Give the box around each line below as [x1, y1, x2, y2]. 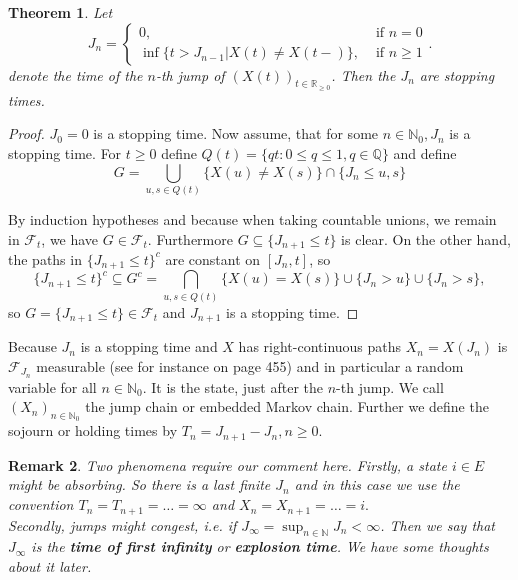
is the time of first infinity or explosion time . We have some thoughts [31, 536, 489, 557]
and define [393, 142, 457, 163]
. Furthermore [147, 228, 233, 249]
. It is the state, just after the [142, 376, 324, 397]
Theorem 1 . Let [8, 2, 113, 22]
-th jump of [155, 64, 225, 85]
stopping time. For [8, 142, 122, 163]
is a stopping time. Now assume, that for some [93, 123, 379, 144]
